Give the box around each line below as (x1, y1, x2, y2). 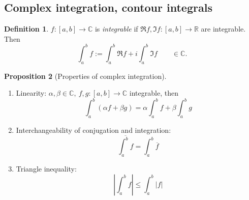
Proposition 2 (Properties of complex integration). (4, 70, 167, 81)
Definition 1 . (4, 23, 49, 34)
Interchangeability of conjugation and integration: (16, 125, 171, 135)
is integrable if (95, 23, 138, 34)
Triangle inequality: (16, 163, 77, 174)
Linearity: (16, 88, 47, 98)
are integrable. (201, 23, 246, 34)
